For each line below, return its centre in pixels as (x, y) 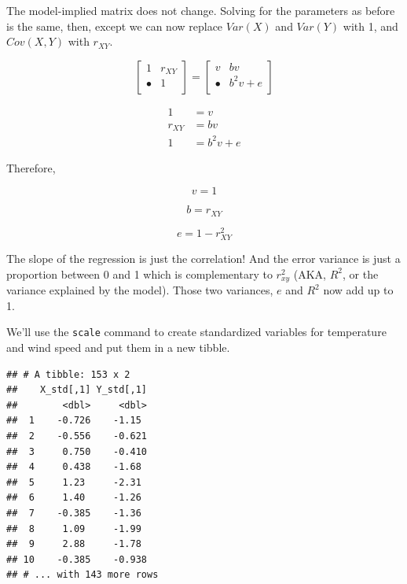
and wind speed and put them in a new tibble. (118, 347)
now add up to (358, 290)
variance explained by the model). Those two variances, (140, 290)
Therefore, (31, 167)
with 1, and (370, 26)
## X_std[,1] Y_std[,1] (77, 390)
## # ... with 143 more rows (82, 575)
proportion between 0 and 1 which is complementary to (139, 274)
